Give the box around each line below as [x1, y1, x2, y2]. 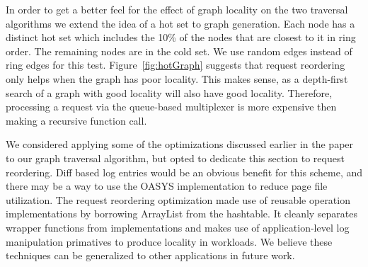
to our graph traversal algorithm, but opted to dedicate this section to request [6, 150, 345, 165]
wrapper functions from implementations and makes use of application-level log [6, 220, 350, 234]
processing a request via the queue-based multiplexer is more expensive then [6, 99, 337, 114]
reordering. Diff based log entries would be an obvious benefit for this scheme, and [6, 164, 362, 179]
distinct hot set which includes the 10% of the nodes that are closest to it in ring [6, 30, 356, 45]
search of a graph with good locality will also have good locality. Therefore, [6, 85, 333, 100]
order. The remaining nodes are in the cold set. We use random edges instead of [6, 43, 352, 58]
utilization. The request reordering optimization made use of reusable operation [6, 192, 350, 207]
